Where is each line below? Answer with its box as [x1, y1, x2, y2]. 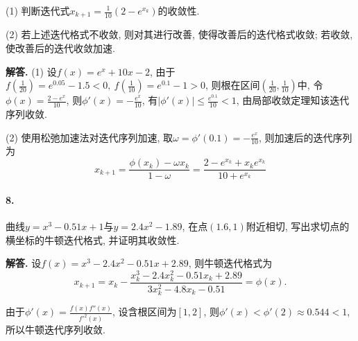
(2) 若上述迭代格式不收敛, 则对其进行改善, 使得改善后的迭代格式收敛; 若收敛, [6, 27, 353, 42]
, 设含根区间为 [112, 304, 177, 319]
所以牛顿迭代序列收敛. [6, 322, 105, 337]
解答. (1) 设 [6, 64, 57, 78]
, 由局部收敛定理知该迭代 [236, 93, 350, 107]
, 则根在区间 [205, 78, 260, 92]
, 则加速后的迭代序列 [258, 130, 352, 144]
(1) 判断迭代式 [6, 3, 70, 17]
